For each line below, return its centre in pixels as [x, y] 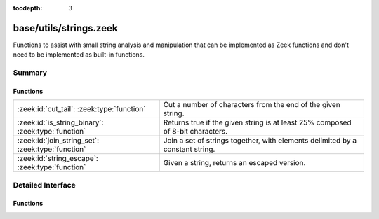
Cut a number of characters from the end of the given [252, 105]
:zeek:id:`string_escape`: [58, 159]
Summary [30, 73]
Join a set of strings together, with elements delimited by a [260, 141]
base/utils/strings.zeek [65, 28]
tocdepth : [28, 8]
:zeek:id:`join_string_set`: [58, 141]
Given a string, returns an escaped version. [234, 163]
